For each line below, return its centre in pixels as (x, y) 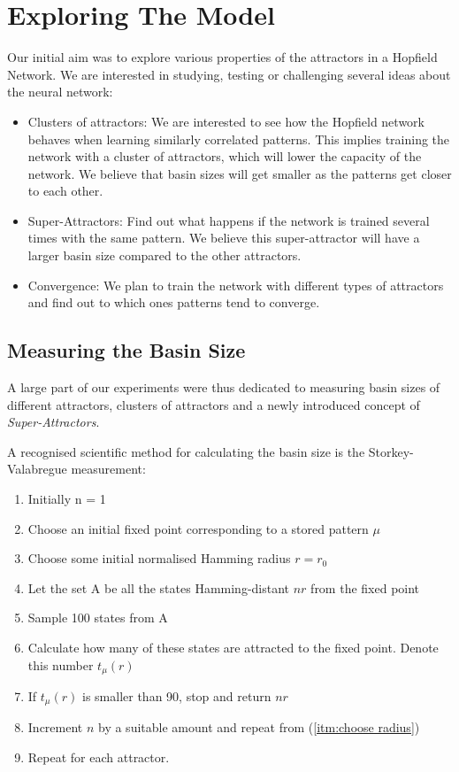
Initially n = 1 (67, 499)
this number (61, 664)
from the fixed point (365, 587)
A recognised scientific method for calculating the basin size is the (186, 451)
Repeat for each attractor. (99, 757)
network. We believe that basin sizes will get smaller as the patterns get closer (240, 173)
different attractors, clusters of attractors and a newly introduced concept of (214, 404)
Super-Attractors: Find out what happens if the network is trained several (229, 220)
